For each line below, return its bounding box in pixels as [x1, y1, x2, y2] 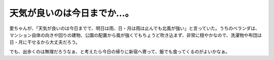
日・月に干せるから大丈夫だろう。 [9, 39, 81, 45]
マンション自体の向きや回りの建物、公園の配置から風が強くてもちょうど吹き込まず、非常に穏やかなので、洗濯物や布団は [9, 32, 262, 38]
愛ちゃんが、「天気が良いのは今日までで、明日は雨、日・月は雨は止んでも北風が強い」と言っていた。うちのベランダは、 [9, 25, 260, 31]
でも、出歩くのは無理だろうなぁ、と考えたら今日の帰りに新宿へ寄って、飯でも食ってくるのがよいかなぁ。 [9, 48, 230, 54]
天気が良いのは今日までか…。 [9, 8, 134, 19]
